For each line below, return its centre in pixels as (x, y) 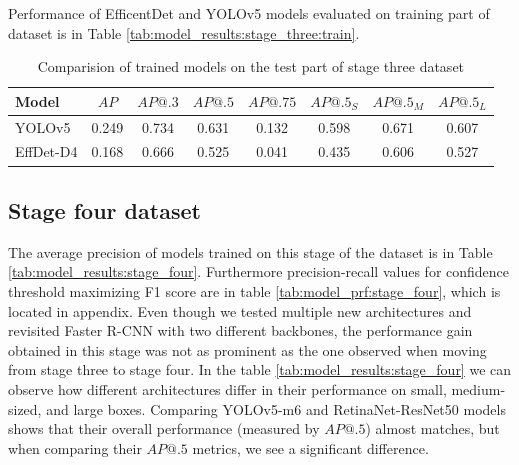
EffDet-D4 (46, 151)
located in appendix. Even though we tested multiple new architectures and (240, 310)
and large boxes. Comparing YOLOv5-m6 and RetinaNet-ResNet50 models (276, 408)
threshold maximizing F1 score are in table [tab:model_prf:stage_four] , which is (254, 290)
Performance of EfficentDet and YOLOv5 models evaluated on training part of (249, 13)
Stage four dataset (104, 209)
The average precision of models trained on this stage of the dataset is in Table (250, 251)
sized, (25, 408)
